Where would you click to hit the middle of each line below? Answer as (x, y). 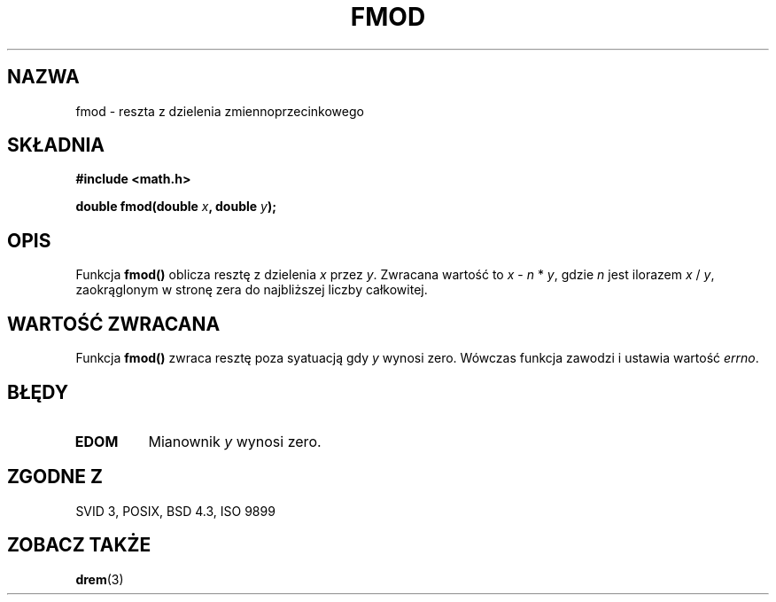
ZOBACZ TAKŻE (79, 545)
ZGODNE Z (55, 477)
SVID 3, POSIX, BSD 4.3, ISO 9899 (175, 511)
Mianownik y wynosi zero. (235, 441)
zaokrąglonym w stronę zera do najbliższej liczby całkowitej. (252, 290)
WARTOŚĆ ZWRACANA (114, 324)
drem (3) (100, 579)
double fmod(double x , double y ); (176, 207)
